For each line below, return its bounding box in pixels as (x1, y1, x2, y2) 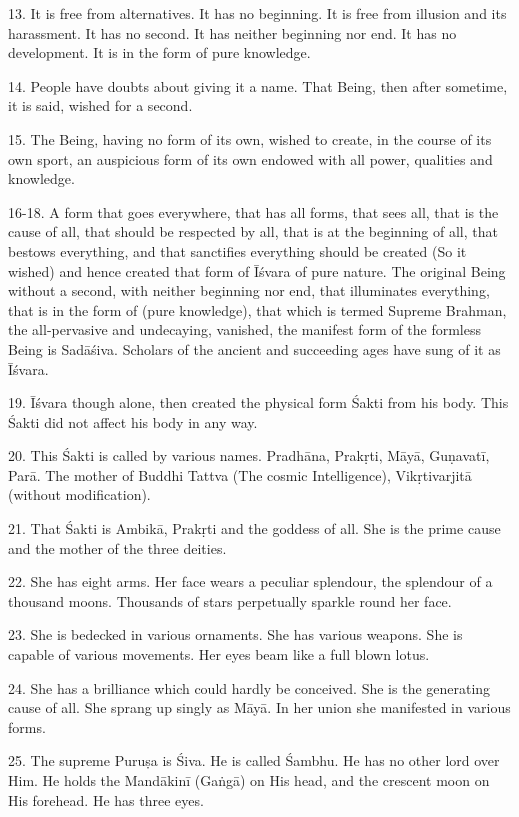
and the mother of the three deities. (8, 537, 227, 558)
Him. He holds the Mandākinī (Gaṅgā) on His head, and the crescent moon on (8, 770, 490, 790)
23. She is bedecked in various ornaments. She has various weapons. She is (8, 624, 463, 645)
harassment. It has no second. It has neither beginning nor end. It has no (8, 22, 457, 43)
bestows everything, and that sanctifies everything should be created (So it (8, 240, 467, 261)
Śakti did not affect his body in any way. (8, 411, 258, 432)
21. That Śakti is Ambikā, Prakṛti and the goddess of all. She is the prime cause (8, 518, 501, 539)
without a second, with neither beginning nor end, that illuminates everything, (8, 280, 490, 301)
